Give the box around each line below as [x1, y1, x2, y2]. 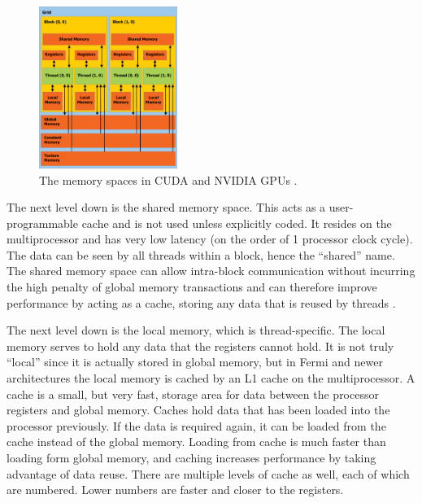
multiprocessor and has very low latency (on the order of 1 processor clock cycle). [7, 230, 413, 247]
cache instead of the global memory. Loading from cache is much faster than [7, 433, 386, 450]
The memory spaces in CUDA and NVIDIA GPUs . [39, 171, 298, 188]
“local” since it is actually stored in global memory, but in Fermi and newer [7, 353, 383, 370]
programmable [7, 214, 78, 231]
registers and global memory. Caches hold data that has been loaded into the [7, 401, 390, 418]
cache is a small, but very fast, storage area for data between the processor [7, 385, 379, 402]
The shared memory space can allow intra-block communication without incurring [7, 262, 415, 279]
